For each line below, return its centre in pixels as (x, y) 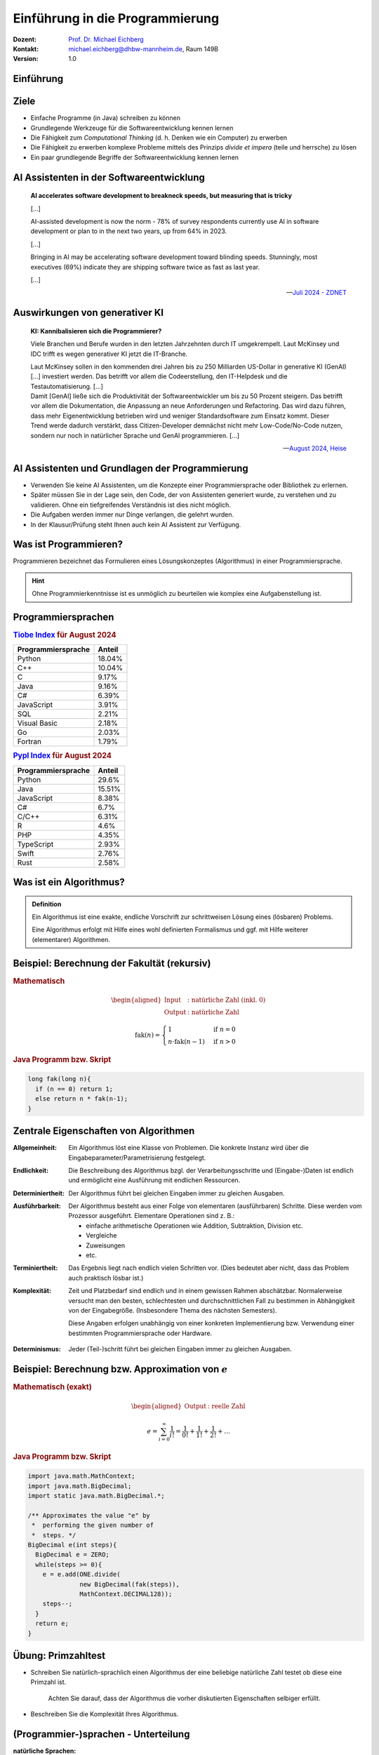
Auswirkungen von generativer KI (88, 313)
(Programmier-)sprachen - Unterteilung (101, 1734)
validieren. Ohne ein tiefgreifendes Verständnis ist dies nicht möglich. (131, 505)
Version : (26, 59)
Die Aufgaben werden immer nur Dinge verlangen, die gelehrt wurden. (132, 515)
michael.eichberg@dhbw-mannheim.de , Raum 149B (144, 48)
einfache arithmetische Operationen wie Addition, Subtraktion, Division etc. (194, 1226)
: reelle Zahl (226, 1406)
